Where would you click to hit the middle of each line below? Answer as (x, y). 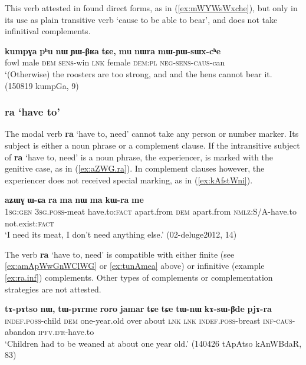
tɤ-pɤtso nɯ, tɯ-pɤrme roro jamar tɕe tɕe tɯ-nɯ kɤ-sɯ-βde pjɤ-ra (138, 309)
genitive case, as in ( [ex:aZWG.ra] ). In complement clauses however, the (135, 168)
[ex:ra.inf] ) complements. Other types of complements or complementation (139, 277)
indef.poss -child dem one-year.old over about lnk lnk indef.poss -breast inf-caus (149, 320)
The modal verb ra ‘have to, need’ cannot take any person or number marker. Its (152, 134)
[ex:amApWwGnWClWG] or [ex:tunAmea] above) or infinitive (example (135, 266)
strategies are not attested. (53, 289)
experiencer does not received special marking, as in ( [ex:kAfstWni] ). (129, 180)
